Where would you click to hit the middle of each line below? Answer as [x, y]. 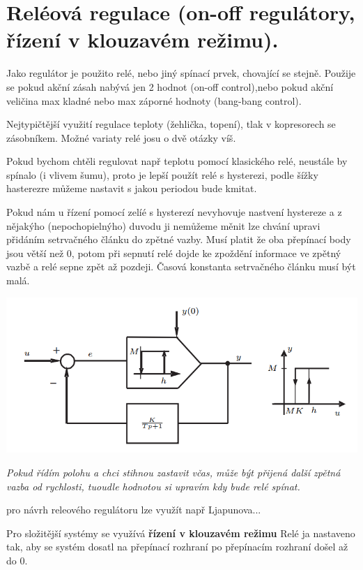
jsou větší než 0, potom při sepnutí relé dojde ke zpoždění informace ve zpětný [174, 253]
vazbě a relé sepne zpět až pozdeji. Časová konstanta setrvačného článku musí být [181, 266]
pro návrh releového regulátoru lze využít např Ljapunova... [134, 510]
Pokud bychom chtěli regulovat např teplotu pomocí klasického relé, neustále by [177, 161]
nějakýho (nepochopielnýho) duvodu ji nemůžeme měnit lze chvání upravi [163, 225]
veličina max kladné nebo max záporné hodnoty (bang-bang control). [154, 100]
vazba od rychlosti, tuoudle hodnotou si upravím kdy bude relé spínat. [153, 486]
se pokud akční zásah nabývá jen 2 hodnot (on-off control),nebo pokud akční [170, 86]
